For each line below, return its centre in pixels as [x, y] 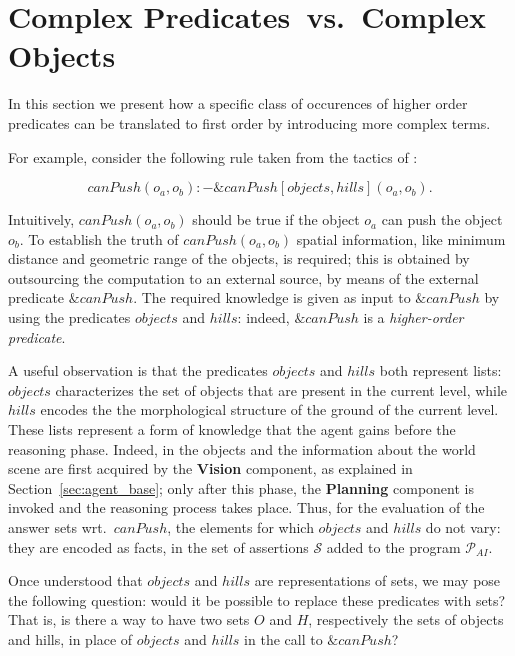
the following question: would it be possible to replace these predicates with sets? [257, 599]
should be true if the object [276, 219]
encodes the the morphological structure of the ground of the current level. [269, 409]
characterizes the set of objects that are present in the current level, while [281, 389]
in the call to [283, 638]
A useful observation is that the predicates [138, 370]
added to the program [393, 546]
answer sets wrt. [57, 527]
